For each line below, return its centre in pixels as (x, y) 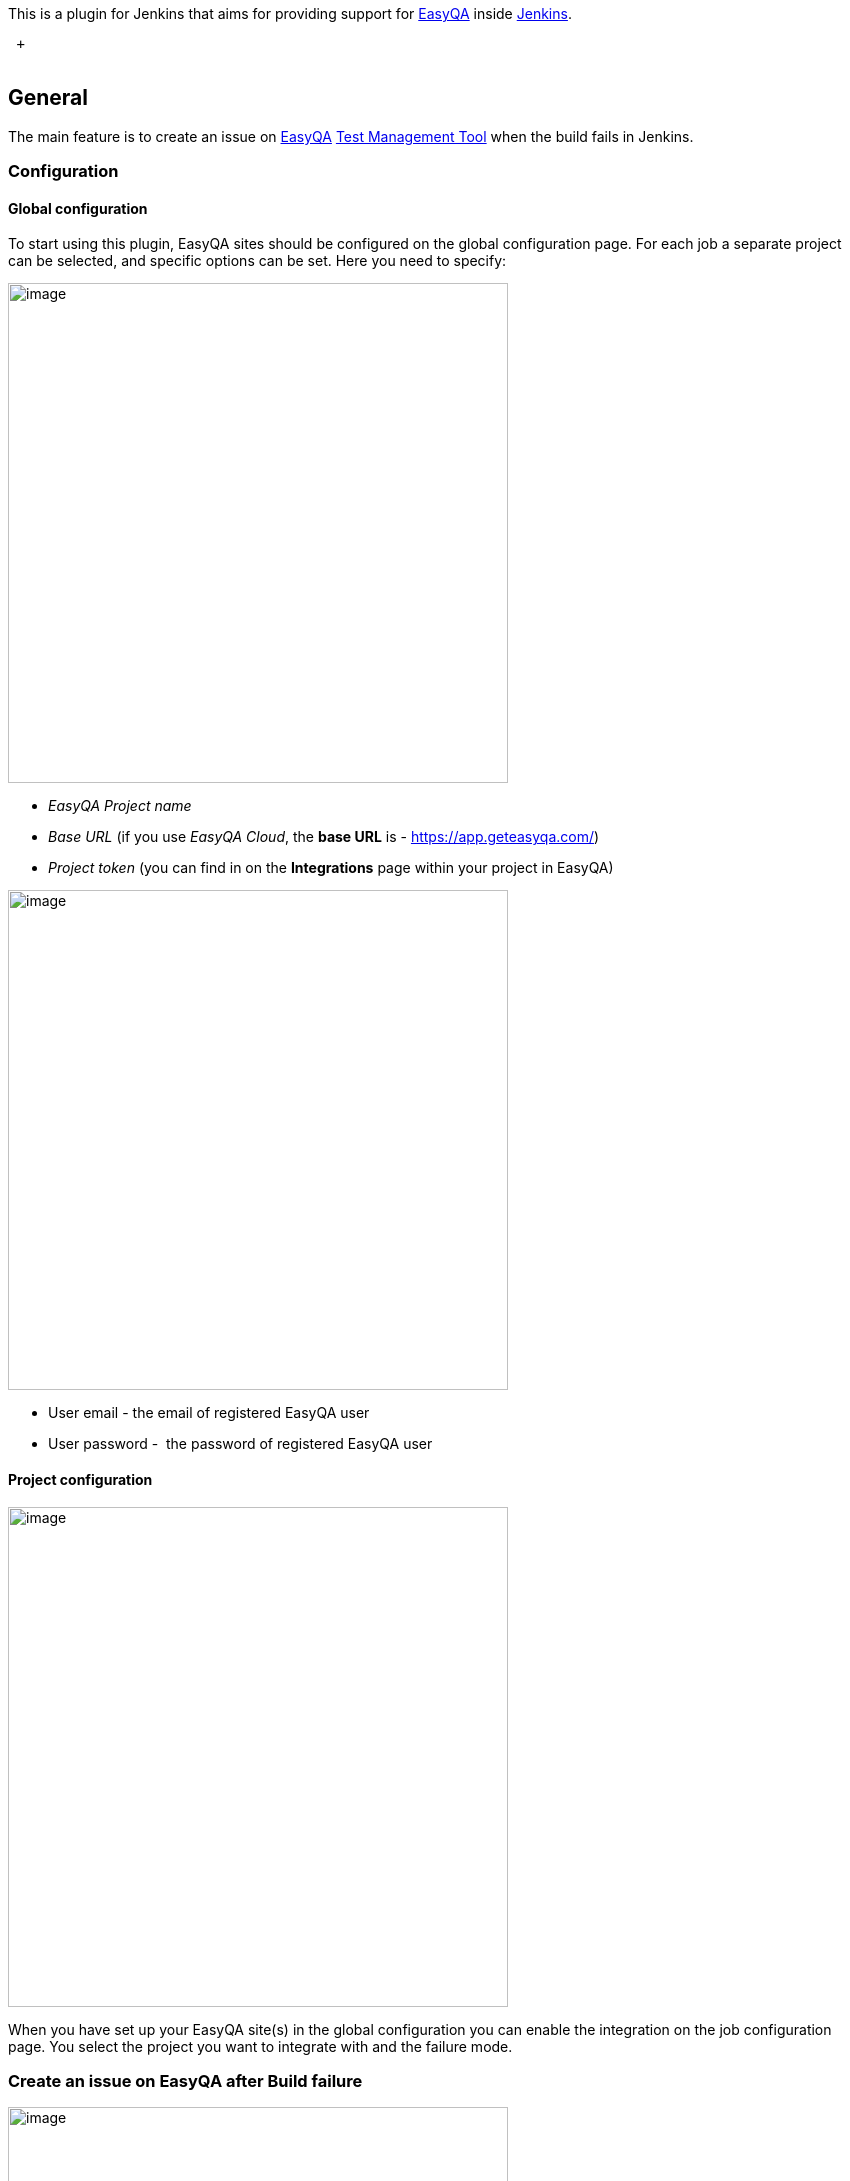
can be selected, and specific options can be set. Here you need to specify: (257, 261)
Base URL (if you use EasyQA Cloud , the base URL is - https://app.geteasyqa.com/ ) (324, 837)
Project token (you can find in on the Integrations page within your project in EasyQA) (331, 868)
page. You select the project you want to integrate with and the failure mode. (260, 2046)
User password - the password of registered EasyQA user (240, 1444)
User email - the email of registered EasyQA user (209, 1413)
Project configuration (80, 1480)
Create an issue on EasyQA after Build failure (185, 2081)
